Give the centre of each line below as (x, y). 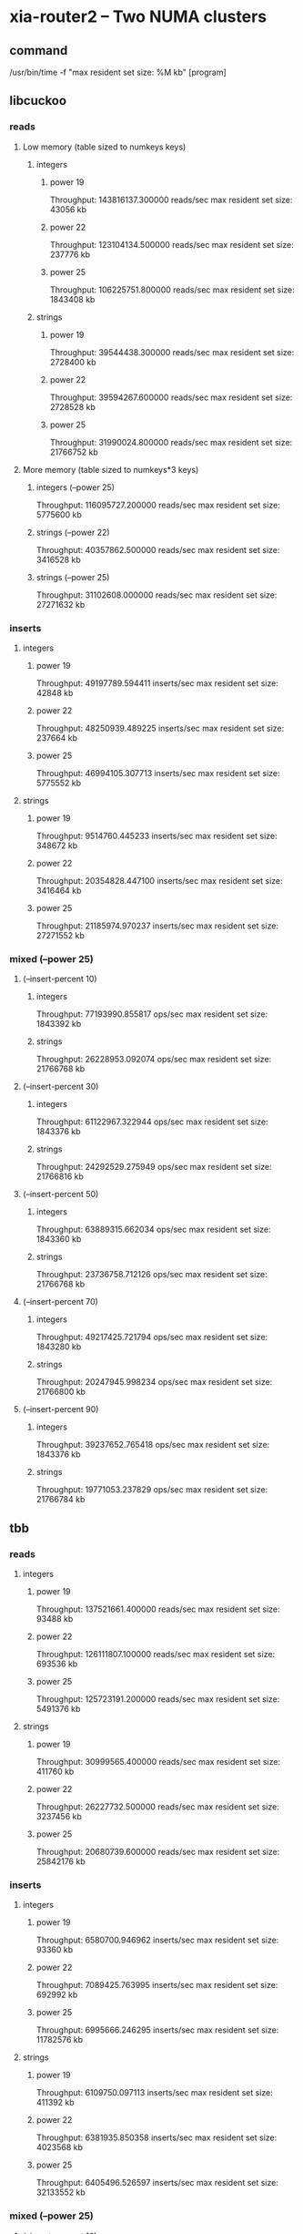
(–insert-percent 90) (61, 1409)
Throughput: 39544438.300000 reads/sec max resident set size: (172, 352)
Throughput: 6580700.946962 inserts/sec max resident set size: (157, 1940)
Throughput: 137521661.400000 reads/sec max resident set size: (158, 1609)
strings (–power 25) (73, 577)
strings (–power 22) (73, 532)
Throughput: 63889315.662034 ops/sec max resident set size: (153, 1230)
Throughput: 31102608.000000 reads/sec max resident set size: (157, 595)
